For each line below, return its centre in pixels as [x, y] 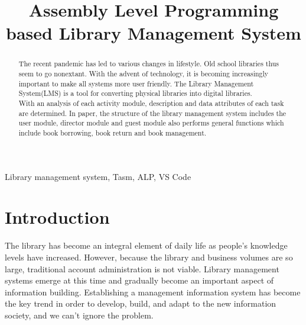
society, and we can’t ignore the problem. [79, 315]
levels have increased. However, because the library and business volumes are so [149, 257]
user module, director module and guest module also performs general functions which [151, 123]
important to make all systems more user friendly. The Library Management [136, 83]
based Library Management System [154, 33]
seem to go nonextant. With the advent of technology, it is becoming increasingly [144, 74]
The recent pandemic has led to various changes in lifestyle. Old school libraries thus [149, 64]
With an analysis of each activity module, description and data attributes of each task [151, 103]
